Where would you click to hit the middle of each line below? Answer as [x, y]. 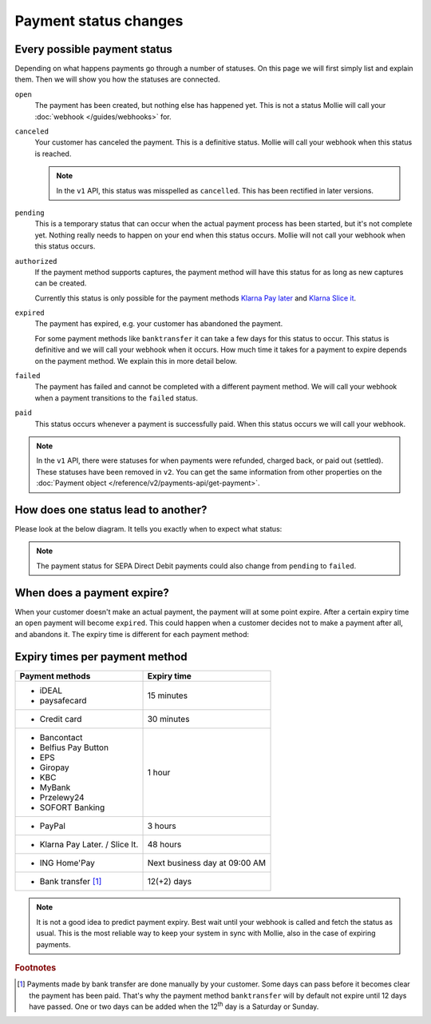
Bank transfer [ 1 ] [71, 882]
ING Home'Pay [67, 863]
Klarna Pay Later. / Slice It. [89, 845]
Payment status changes [99, 21]
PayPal [52, 826]
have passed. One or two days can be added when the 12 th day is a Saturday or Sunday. [174, 1006]
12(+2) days [169, 882]
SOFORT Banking [72, 807]
